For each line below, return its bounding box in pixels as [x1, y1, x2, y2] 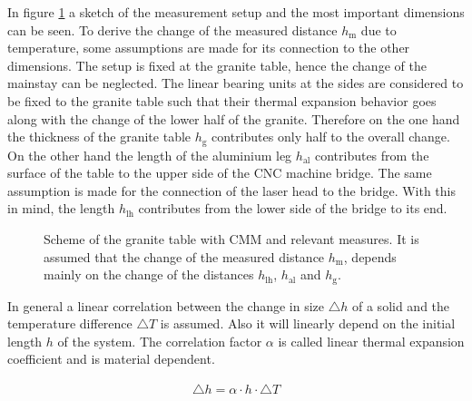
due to [360, 20, 397, 39]
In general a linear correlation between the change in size [7, 296, 325, 315]
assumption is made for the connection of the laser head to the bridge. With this [7, 181, 457, 200]
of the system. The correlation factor [57, 331, 262, 350]
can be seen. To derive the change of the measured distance [7, 20, 338, 39]
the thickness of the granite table [7, 127, 192, 146]
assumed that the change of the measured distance [44, 247, 325, 266]
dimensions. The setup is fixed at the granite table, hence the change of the [7, 55, 427, 74]
